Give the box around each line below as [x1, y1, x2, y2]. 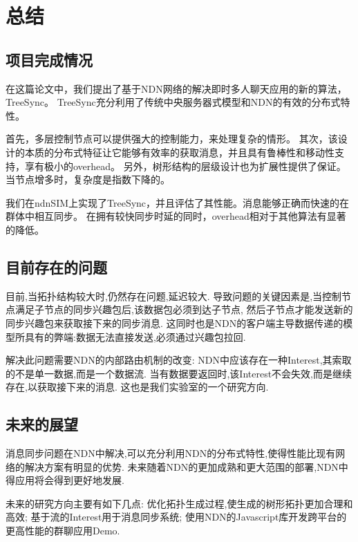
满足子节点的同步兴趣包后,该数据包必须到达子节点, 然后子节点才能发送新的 [15, 302, 353, 317]
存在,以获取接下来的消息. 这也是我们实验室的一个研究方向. [6, 380, 269, 394]
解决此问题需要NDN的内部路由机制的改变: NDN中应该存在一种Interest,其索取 [6, 353, 352, 367]
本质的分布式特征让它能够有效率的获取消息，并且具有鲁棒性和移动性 [24, 144, 335, 159]
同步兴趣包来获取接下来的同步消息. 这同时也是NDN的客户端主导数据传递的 [6, 315, 343, 330]
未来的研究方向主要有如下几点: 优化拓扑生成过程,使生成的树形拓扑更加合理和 [6, 496, 353, 510]
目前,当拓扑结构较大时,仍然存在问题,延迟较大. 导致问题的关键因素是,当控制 [6, 288, 342, 303]
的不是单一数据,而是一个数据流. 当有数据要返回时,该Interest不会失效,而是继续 [6, 366, 352, 380]
